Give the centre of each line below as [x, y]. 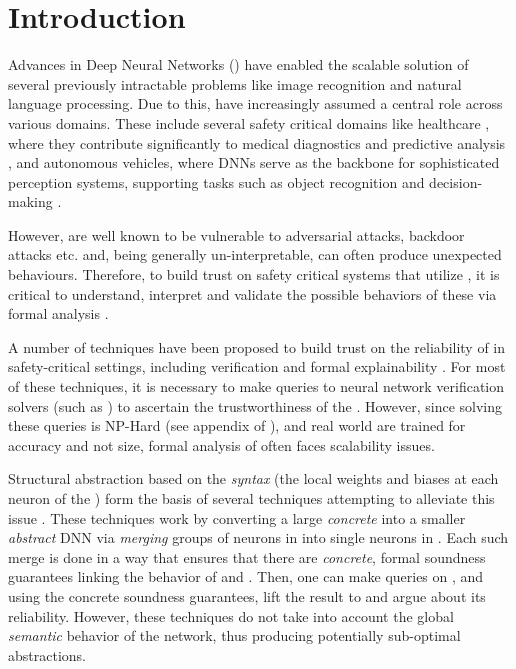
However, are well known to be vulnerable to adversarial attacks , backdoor [236, 234]
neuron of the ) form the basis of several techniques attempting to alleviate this [251, 498]
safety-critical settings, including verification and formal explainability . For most [257, 366]
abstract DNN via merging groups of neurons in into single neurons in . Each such [258, 537]
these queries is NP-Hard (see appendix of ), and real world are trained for [237, 425]
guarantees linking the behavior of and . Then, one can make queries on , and [246, 576]
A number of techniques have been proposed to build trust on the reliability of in [257, 346]
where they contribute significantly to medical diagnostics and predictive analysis [257, 142]
